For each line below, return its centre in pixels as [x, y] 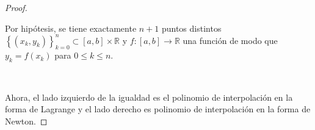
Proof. [16, 7]
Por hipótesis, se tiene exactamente [71, 28]
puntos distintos [191, 28]
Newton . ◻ [26, 121]
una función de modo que [230, 40]
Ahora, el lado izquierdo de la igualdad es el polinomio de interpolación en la [149, 97]
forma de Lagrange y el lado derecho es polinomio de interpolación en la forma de [158, 109]
